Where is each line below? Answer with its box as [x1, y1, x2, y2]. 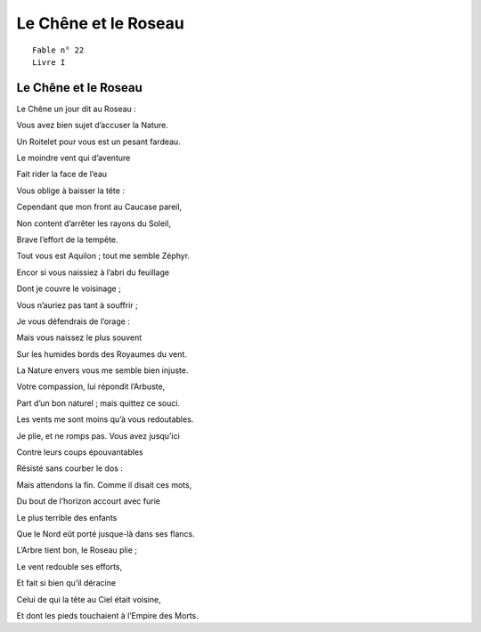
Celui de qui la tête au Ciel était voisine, [16, 594, 161, 604]
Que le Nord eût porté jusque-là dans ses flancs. [16, 529, 195, 539]
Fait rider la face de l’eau [16, 169, 107, 180]
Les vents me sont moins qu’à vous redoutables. [16, 414, 194, 425]
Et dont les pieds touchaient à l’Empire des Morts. [16, 610, 200, 620]
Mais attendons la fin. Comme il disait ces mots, [16, 479, 192, 490]
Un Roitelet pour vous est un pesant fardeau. [16, 136, 182, 147]
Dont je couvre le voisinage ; [16, 283, 122, 294]
